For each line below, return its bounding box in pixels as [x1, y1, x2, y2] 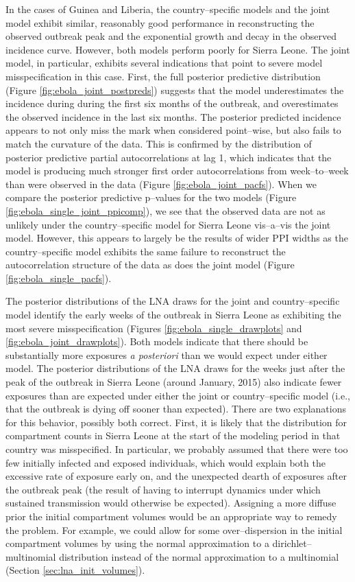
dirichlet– [272, 536, 312, 550]
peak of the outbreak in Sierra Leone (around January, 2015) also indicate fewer [5, 375, 342, 389]
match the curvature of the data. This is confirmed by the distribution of [5, 136, 312, 150]
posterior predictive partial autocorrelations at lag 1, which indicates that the [5, 150, 332, 164]
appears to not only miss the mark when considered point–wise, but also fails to [5, 123, 341, 137]
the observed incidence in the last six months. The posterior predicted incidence [5, 109, 341, 124]
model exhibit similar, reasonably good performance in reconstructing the [5, 15, 315, 30]
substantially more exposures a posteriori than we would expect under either [5, 347, 328, 362]
